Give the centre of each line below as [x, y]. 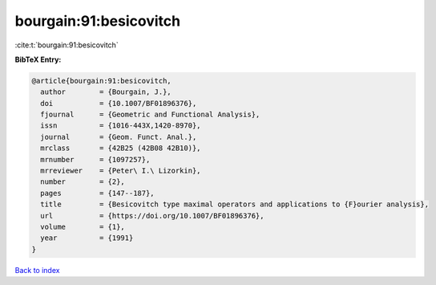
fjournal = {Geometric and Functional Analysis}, [150, 115]
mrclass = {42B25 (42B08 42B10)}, [121, 148]
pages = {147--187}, [98, 193]
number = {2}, [83, 182]
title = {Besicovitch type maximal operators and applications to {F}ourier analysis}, [234, 204]
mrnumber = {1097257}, [95, 159]
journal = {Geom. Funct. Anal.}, [119, 137]
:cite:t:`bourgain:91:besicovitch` [67, 45]
